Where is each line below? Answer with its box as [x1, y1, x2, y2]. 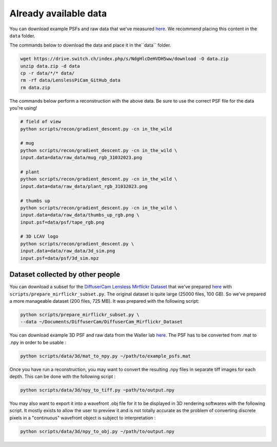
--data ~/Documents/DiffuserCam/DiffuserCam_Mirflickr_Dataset [20, 319, 183, 325]
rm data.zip [20, 85, 51, 90]
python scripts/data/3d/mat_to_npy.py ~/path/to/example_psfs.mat [20, 353, 191, 359]
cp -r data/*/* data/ [20, 70, 75, 76]
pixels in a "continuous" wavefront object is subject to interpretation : [9, 415, 156, 421]
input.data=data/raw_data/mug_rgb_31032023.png [20, 154, 142, 161]
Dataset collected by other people [9, 270, 121, 279]
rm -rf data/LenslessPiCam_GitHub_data [20, 77, 121, 83]
